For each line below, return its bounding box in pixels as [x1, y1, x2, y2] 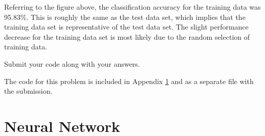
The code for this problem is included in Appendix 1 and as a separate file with [4, 75, 254, 86]
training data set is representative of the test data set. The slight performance [4, 21, 249, 32]
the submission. [4, 86, 53, 96]
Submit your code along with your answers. [4, 58, 140, 69]
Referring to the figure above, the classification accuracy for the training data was [4, 2, 261, 12]
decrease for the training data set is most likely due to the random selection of [4, 31, 250, 42]
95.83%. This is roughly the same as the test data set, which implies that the [4, 11, 246, 22]
